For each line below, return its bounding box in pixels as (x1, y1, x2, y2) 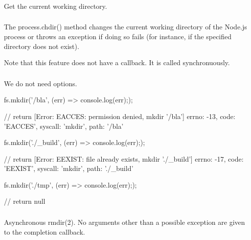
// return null (4, 196, 46, 206)
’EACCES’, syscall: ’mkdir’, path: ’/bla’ (4, 120, 124, 131)
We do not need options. (4, 78, 77, 88)
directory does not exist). (4, 41, 79, 51)
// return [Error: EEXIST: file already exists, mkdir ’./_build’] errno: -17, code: (4, 153, 244, 164)
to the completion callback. (4, 226, 85, 237)
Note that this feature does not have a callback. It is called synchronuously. (4, 57, 230, 68)
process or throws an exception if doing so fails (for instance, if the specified (4, 31, 232, 42)
